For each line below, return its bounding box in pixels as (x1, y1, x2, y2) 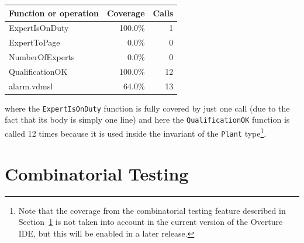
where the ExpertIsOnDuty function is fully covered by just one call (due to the (5, 102, 290, 114)
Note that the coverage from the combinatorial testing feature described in (18, 204, 286, 216)
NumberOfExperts (9, 51, 75, 63)
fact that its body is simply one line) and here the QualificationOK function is (5, 113, 290, 126)
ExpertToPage (9, 36, 60, 48)
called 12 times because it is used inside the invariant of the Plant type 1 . (5, 126, 267, 139)
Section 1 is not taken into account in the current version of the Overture (18, 216, 283, 228)
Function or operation (9, 6, 99, 19)
